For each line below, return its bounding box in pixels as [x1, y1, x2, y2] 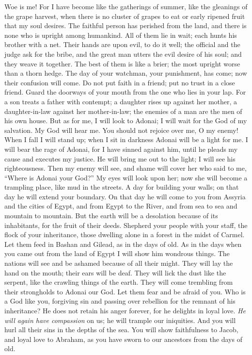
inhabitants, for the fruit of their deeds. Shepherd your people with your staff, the [4, 220, 248, 230]
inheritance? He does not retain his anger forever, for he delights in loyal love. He [4, 306, 246, 315]
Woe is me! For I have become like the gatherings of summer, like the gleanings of [4, 1, 248, 11]
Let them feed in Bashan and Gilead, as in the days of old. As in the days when [4, 239, 242, 249]
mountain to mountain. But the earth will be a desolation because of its [4, 210, 218, 221]
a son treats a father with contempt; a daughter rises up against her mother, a [4, 96, 237, 106]
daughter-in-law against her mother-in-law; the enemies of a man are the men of [4, 106, 242, 116]
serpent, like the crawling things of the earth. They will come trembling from [4, 277, 233, 287]
